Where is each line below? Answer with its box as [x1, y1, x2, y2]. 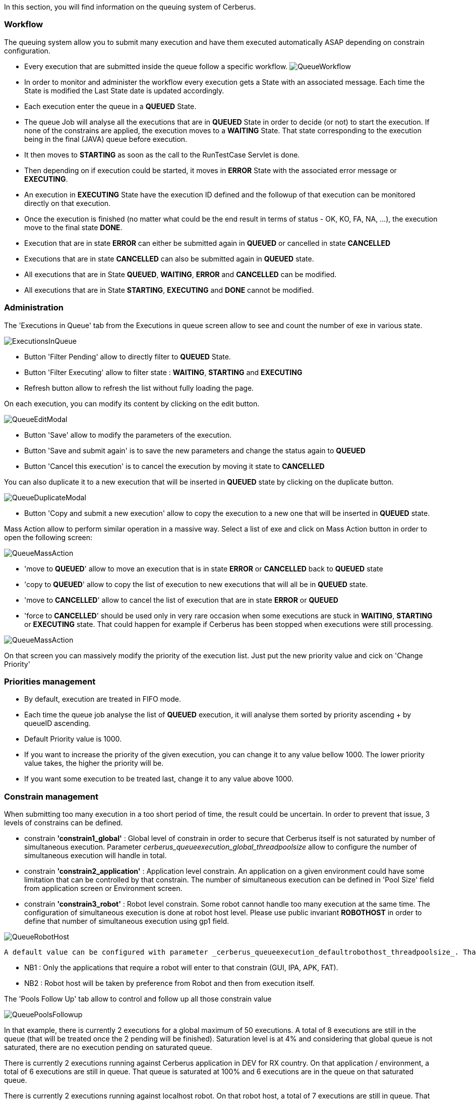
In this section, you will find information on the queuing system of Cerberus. [4, 3, 256, 11]
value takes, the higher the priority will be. [24, 759, 164, 768]
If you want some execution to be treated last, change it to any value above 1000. [24, 774, 294, 783]
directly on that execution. [24, 198, 111, 207]
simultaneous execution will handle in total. [24, 851, 167, 860]
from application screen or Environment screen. [24, 884, 183, 893]
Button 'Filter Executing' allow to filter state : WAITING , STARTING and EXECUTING [24, 368, 303, 377]
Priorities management [4, 676, 96, 687]
